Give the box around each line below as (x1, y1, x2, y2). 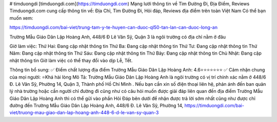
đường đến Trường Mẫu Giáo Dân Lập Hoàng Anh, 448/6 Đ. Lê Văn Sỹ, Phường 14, (9, 103, 184, 109)
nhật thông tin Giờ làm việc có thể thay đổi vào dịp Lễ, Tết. (9, 57, 133, 63)
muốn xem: (9, 15, 33, 21)
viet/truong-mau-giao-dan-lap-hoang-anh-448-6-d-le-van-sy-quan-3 (9, 110, 159, 116)
